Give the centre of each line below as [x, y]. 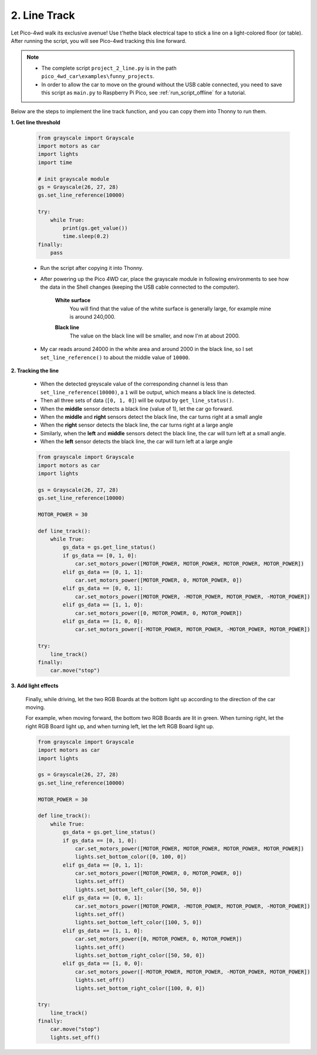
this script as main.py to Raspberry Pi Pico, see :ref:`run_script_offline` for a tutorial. [144, 92]
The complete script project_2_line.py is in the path [109, 68]
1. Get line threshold [36, 122]
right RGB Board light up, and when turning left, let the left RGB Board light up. [120, 726]
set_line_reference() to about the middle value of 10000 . [115, 357]
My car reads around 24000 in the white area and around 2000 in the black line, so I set [146, 349]
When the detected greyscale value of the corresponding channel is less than [134, 384]
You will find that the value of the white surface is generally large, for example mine [170, 309]
